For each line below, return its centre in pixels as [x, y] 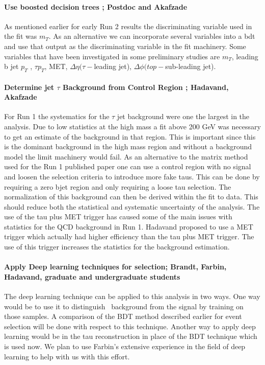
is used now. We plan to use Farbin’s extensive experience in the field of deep [125, 346]
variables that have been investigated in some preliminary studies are [112, 56]
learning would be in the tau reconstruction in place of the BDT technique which [131, 336]
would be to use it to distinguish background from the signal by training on [124, 306]
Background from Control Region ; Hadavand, [145, 87]
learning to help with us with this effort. [67, 356]
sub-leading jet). [191, 66]
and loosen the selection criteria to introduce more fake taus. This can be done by [132, 176]
